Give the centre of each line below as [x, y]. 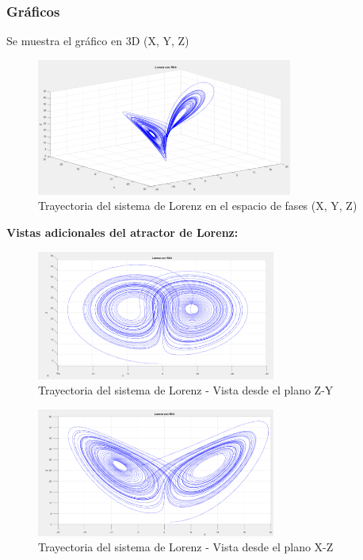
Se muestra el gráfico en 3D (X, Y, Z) [98, 41]
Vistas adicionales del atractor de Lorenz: [122, 232]
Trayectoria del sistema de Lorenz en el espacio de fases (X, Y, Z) [198, 206]
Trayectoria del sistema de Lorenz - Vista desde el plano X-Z [186, 547]
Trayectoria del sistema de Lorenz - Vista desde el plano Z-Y [186, 390]
